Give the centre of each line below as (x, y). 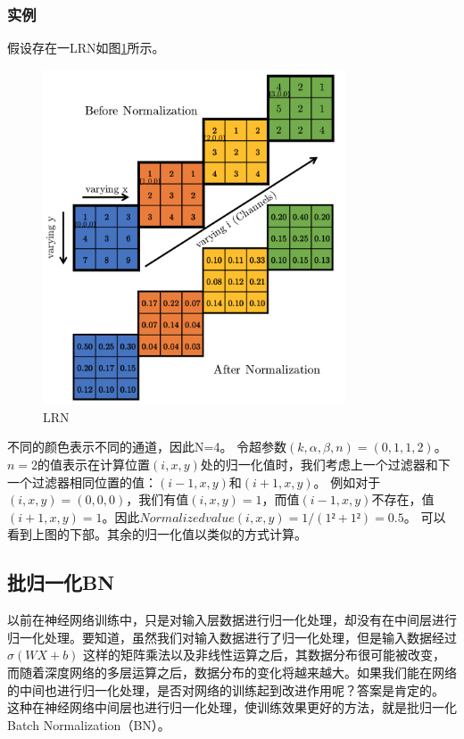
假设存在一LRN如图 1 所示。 (86, 48)
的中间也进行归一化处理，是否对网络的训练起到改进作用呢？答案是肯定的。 (226, 689)
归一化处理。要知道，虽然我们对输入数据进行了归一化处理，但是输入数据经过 (232, 637)
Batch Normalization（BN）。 (89, 724)
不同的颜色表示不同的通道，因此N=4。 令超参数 (147, 447)
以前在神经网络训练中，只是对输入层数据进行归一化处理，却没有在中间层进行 (232, 620)
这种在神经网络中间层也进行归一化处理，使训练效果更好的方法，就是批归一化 (232, 707)
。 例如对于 (347, 482)
